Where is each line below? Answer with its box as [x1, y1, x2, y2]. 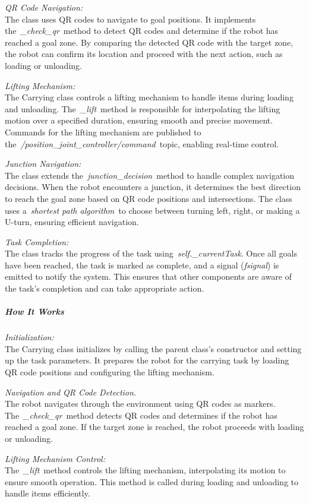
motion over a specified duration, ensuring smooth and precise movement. [5, 114, 273, 126]
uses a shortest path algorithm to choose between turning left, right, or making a [5, 204, 300, 216]
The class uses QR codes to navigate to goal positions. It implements [5, 12, 256, 25]
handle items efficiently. [5, 487, 90, 499]
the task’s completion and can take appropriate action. [5, 282, 204, 295]
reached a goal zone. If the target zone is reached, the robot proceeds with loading [5, 420, 304, 433]
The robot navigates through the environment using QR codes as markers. [5, 397, 276, 410]
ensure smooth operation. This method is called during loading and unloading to [5, 475, 298, 488]
